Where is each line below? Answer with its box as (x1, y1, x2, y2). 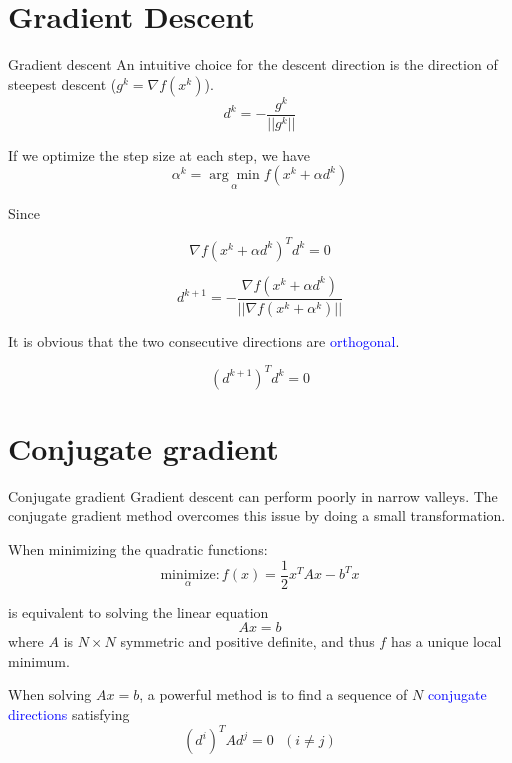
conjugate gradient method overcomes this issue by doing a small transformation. (8, 505, 506, 526)
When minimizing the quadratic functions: (8, 539, 268, 560)
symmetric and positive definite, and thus (120, 631, 375, 652)
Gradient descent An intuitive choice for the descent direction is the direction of (8, 54, 498, 75)
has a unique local (390, 631, 502, 652)
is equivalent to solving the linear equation (8, 601, 269, 622)
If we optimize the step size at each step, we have (8, 144, 310, 165)
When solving (8, 684, 92, 705)
